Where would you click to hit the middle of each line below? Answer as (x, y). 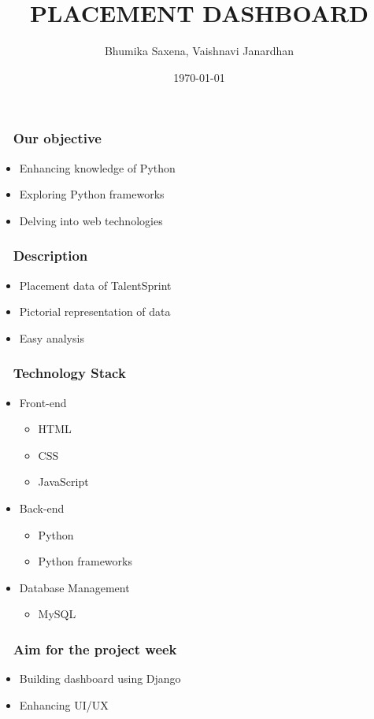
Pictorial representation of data (95, 311)
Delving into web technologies (91, 220)
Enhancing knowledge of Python (97, 167)
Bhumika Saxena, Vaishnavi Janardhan (199, 51)
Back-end (42, 508)
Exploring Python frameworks (92, 194)
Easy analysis (52, 337)
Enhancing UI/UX (64, 704)
